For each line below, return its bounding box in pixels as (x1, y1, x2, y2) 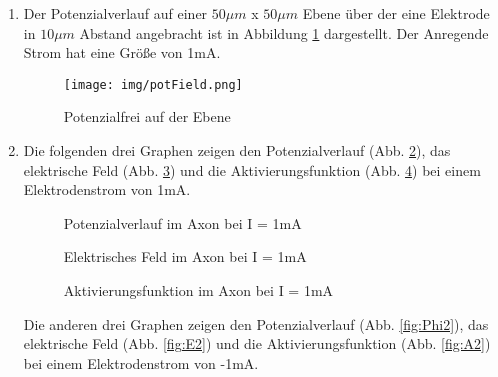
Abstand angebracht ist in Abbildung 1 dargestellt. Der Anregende (79, 22, 489, 43)
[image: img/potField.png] (63, 77, 243, 92)
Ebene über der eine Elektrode (302, 3, 490, 23)
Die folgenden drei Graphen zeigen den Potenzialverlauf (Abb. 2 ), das (23, 140, 451, 161)
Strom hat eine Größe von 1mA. (23, 42, 221, 63)
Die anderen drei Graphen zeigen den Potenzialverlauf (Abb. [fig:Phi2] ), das (23, 313, 489, 334)
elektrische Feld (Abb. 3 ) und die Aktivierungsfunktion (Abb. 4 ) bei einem (23, 159, 481, 180)
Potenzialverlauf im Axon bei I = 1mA (63, 212, 302, 233)
